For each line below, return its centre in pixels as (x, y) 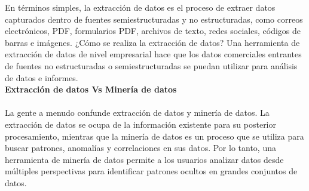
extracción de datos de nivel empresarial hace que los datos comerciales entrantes (153, 54)
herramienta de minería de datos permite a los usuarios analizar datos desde (144, 159)
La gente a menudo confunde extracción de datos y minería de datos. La (137, 113)
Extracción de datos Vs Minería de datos (91, 89)
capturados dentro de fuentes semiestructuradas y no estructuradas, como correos (154, 19)
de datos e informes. (42, 77)
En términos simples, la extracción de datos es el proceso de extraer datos (140, 7)
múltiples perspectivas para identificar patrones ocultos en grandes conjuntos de (151, 171)
